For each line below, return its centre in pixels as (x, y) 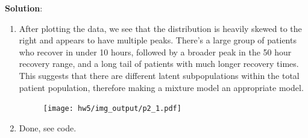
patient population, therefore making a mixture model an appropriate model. (161, 87)
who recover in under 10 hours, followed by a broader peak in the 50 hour (155, 52)
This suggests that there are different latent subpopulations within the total (159, 75)
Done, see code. (48, 127)
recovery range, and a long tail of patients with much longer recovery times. (159, 64)
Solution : (24, 8)
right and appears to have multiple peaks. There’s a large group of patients (158, 40)
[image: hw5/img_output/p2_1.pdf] (112, 109)
